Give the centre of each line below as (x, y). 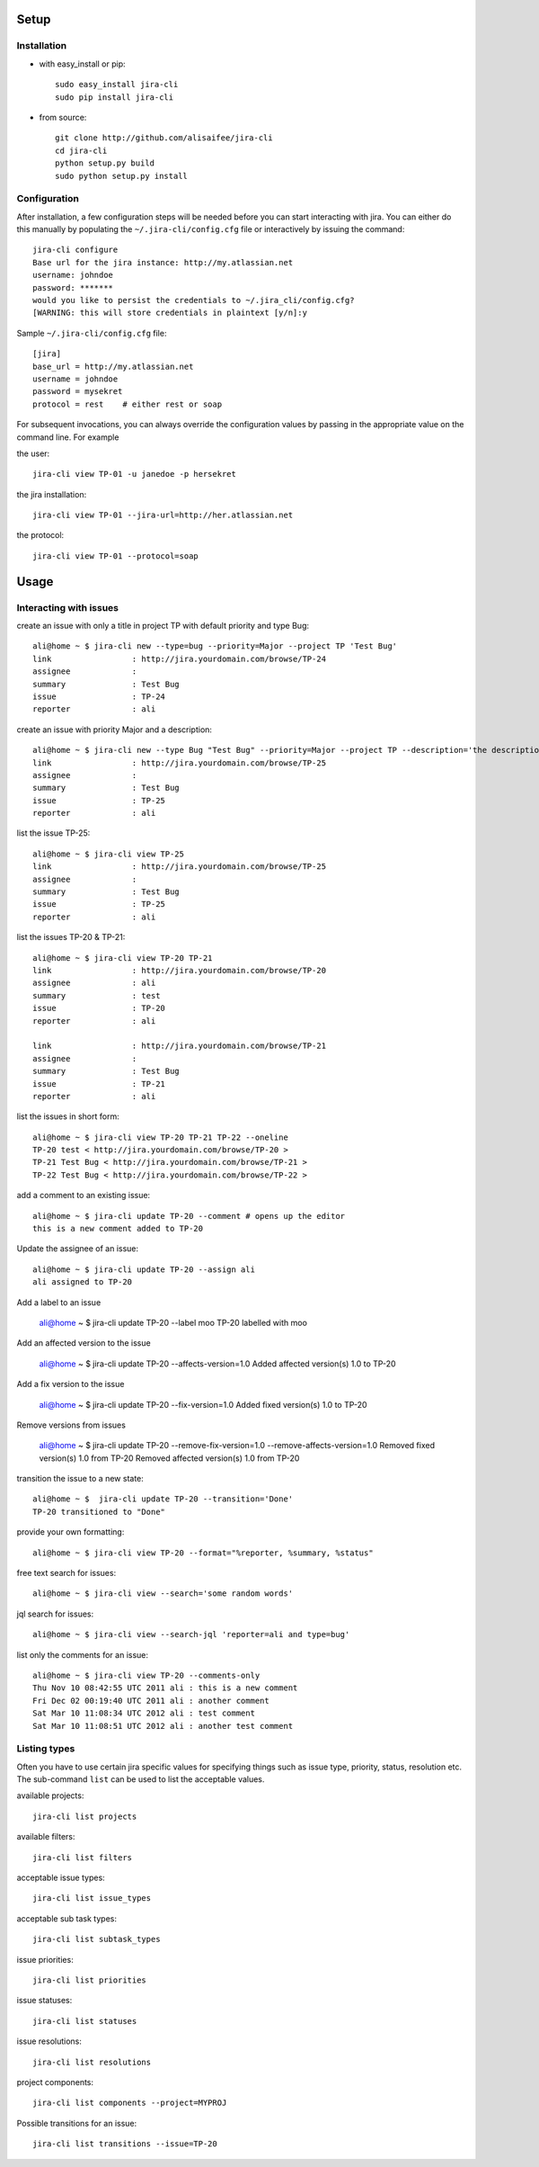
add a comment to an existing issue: (84, 1195)
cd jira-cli (81, 150)
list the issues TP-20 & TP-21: (71, 937)
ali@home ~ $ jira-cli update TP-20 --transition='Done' (163, 1499)
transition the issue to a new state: (80, 1479)
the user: (33, 453)
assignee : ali (94, 983)
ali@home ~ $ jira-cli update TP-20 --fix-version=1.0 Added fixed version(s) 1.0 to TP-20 (203, 1404)
